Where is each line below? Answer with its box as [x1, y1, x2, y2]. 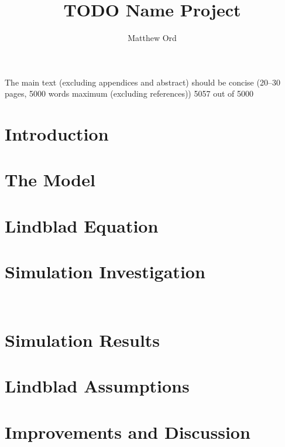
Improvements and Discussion [5, 419, 250, 443]
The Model [5, 168, 95, 192]
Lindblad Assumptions [5, 374, 190, 398]
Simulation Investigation [5, 260, 205, 284]
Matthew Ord [128, 32, 177, 44]
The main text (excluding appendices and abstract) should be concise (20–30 [5, 76, 280, 88]
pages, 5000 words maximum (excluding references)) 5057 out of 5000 [5, 87, 253, 100]
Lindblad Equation [5, 213, 159, 237]
